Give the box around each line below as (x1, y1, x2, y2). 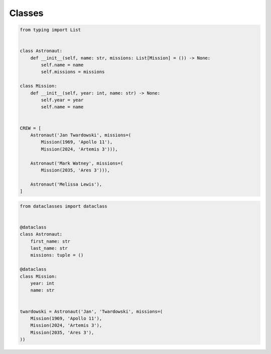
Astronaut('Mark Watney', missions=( (30, 160, 123, 166)
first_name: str (30, 238, 70, 244)
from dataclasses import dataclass (20, 203, 107, 209)
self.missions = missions (41, 69, 105, 75)
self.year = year (41, 97, 84, 103)
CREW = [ (20, 125, 42, 131)
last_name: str (30, 246, 68, 251)
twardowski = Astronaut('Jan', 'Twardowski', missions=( (20, 308, 163, 314)
